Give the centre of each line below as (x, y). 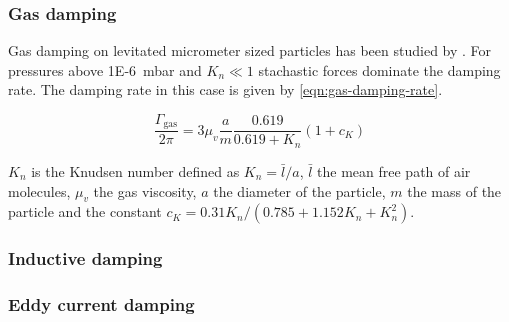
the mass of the (454, 190)
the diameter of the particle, (299, 190)
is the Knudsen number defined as (135, 170)
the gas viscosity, (145, 190)
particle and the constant (85, 211)
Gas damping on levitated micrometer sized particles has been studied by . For (250, 50)
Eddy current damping (101, 304)
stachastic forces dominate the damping (379, 69)
